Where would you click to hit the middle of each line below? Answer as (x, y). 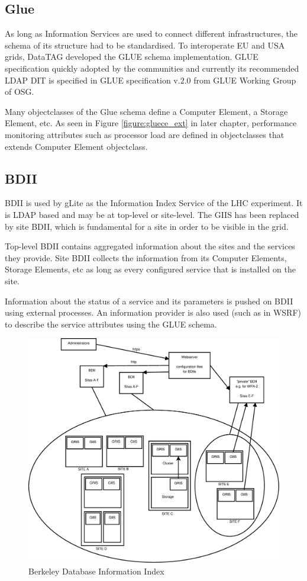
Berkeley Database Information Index (96, 571)
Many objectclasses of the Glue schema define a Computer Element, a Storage (146, 111)
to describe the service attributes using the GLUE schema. (111, 324)
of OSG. (20, 92)
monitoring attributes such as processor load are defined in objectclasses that (145, 134)
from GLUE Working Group (245, 80)
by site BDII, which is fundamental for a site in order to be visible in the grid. (147, 226)
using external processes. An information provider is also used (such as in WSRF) (153, 312)
